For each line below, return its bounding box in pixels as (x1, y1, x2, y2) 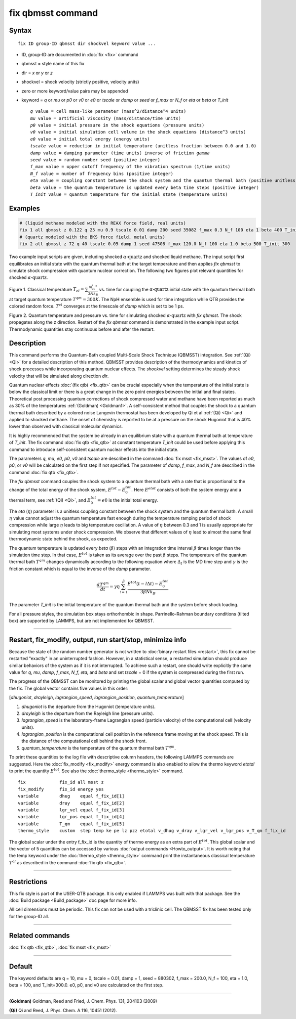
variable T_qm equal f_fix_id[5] (18, 821, 125, 827)
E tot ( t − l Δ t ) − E (127, 580, 163, 586)
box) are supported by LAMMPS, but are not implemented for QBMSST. (9, 618, 154, 623)
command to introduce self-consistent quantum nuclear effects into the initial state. (9, 446, 179, 452)
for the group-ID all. (9, 913, 49, 919)
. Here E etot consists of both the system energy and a (131, 486, 242, 493)
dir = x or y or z (21, 70, 53, 76)
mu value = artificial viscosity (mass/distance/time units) (30, 115, 181, 121)
